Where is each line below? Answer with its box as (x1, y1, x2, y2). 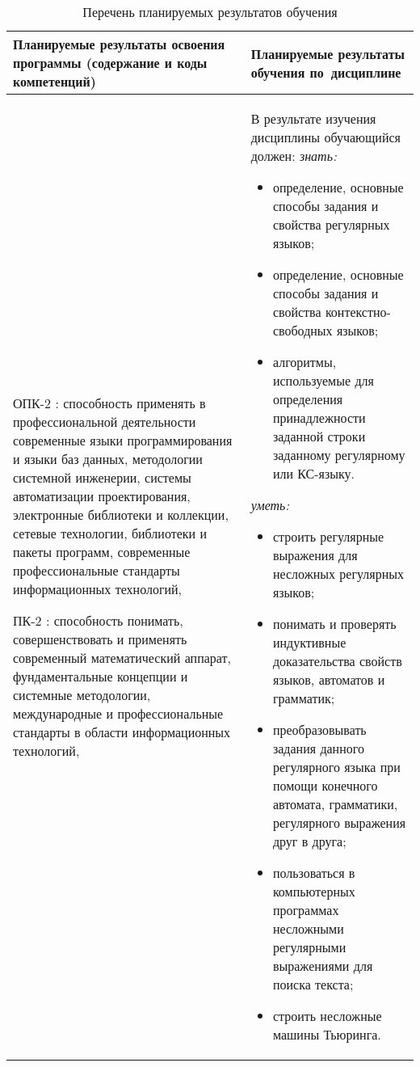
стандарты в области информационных (13, 722, 231, 741)
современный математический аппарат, (13, 647, 231, 667)
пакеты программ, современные (13, 542, 191, 561)
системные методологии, (13, 685, 151, 704)
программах (272, 900, 339, 919)
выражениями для (272, 956, 373, 975)
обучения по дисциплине (250, 62, 401, 82)
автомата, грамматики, (272, 795, 398, 813)
